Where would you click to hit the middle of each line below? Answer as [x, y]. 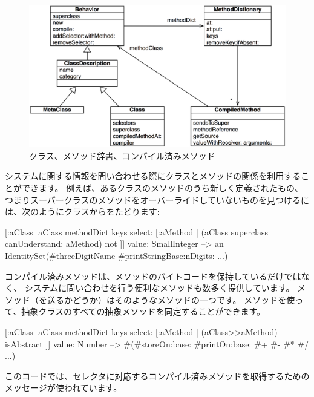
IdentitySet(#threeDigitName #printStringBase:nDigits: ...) [116, 255]
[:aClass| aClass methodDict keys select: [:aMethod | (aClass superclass [137, 231]
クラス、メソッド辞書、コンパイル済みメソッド [122, 155]
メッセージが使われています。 [64, 388]
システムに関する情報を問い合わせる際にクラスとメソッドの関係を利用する [153, 176]
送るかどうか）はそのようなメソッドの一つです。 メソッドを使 [171, 299]
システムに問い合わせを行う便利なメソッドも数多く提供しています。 [159, 288]
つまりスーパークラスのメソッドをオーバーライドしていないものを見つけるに [157, 199]
